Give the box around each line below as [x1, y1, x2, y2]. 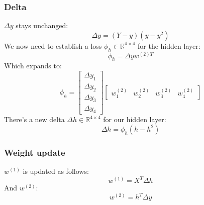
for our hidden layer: [103, 114, 166, 125]
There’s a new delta [4, 114, 65, 125]
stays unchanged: [16, 20, 68, 31]
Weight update [4, 146, 65, 158]
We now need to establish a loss [4, 40, 102, 51]
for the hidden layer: [138, 40, 200, 51]
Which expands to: [4, 60, 62, 71]
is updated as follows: [23, 166, 89, 176]
